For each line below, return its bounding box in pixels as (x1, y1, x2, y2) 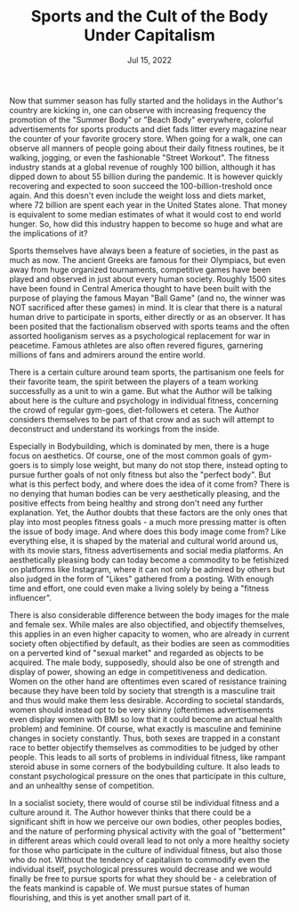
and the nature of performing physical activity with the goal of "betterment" (9, 826, 287, 836)
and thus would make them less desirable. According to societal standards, (9, 694, 285, 705)
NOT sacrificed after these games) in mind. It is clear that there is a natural (9, 301, 283, 313)
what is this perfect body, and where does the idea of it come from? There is (9, 479, 290, 489)
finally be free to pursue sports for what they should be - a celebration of (9, 873, 278, 883)
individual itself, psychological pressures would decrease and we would (9, 863, 272, 875)
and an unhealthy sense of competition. (9, 780, 155, 791)
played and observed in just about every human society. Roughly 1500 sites (9, 274, 287, 284)
